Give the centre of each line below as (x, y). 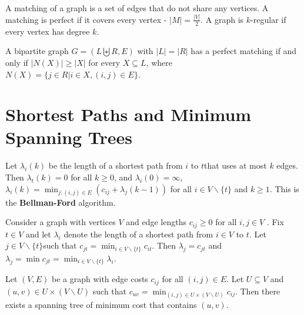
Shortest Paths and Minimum (128, 114)
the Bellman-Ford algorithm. (61, 202)
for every (104, 62)
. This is (284, 188)
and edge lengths (156, 222)
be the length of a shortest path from (116, 165)
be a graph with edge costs (100, 279)
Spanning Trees (69, 137)
